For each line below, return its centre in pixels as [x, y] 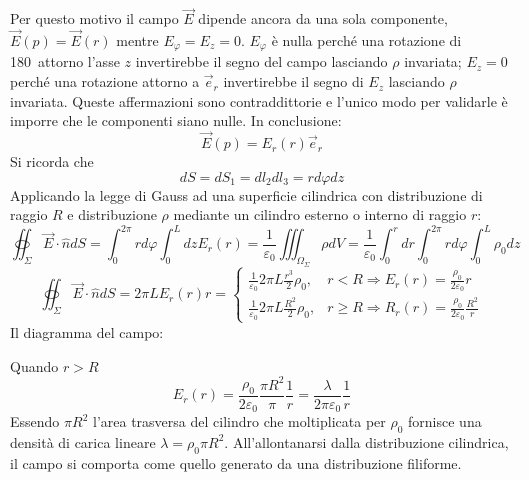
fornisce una [445, 421]
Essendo [35, 421]
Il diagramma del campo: [87, 331]
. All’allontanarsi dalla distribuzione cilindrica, [366, 441]
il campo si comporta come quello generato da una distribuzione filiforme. [236, 462]
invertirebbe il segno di [293, 81]
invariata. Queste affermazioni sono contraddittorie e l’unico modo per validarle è [259, 100]
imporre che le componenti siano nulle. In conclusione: [176, 120]
